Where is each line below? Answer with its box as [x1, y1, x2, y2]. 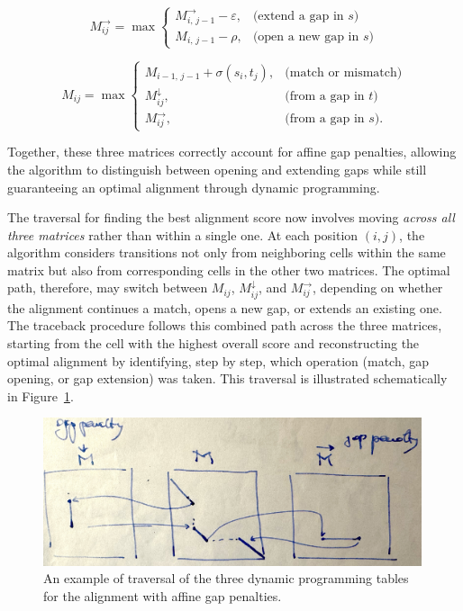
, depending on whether [313, 278, 443, 297]
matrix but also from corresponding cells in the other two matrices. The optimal [7, 260, 450, 279]
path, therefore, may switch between [7, 278, 208, 297]
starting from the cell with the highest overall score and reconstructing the [7, 334, 420, 353]
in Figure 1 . [7, 386, 74, 405]
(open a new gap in [252, 30, 359, 43]
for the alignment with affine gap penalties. [43, 587, 282, 605]
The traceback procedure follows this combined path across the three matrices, [7, 316, 442, 335]
